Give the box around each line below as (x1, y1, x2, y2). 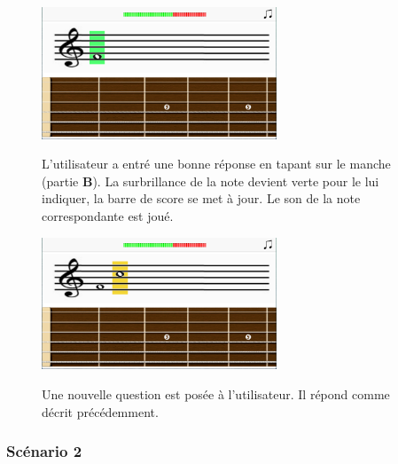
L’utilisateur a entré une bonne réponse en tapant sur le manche (42, 154, 391, 173)
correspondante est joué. (42, 207, 174, 225)
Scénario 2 (6, 440, 82, 462)
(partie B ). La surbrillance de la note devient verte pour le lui (42, 171, 379, 190)
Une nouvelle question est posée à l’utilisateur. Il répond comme (42, 384, 390, 403)
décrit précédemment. (42, 402, 159, 421)
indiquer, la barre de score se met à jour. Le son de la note (42, 189, 361, 208)
